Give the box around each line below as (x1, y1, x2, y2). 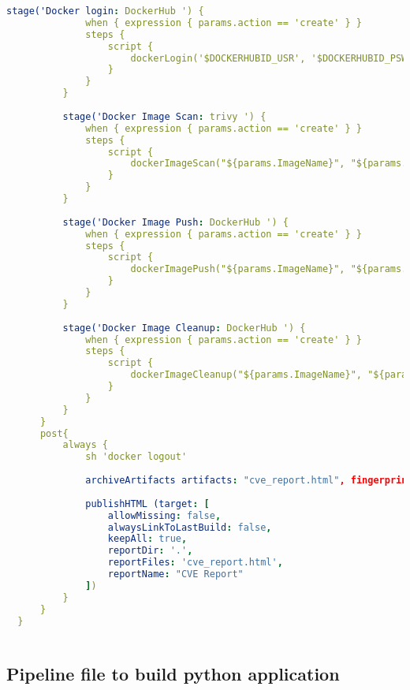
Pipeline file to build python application (6, 661, 340, 685)
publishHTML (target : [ (85, 498, 210, 509)
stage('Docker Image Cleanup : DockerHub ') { (62, 322, 306, 334)
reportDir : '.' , (107, 545, 193, 557)
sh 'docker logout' (85, 451, 188, 463)
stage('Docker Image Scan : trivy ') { (62, 110, 266, 122)
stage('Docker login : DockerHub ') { (6, 6, 204, 17)
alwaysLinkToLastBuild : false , (107, 521, 272, 533)
